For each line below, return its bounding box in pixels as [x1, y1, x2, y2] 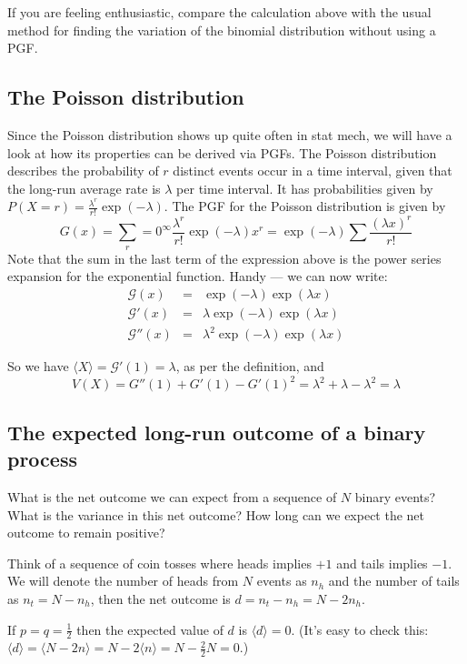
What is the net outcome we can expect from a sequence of [7, 488, 337, 507]
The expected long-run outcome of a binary [7, 418, 426, 446]
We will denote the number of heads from [7, 571, 239, 590]
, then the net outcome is [90, 589, 231, 608]
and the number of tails [328, 571, 460, 590]
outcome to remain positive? [7, 523, 165, 542]
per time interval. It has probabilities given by [176, 178, 433, 197]
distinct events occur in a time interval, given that [173, 161, 452, 180]
